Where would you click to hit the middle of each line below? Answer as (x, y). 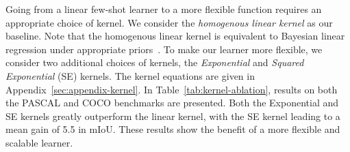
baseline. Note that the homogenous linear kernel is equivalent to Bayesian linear (175, 36)
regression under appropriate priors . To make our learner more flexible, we (164, 49)
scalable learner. (39, 142)
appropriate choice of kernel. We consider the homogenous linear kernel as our (169, 22)
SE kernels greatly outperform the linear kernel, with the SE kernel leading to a (173, 116)
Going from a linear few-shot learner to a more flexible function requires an (164, 9)
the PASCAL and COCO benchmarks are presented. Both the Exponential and (172, 103)
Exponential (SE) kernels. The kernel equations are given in (130, 75)
